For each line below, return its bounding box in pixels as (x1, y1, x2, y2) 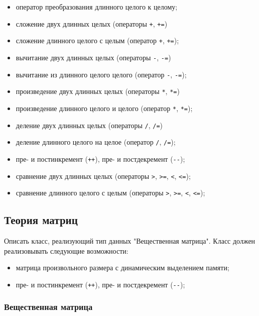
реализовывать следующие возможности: (4, 245, 128, 256)
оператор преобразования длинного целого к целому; (16, 2, 178, 12)
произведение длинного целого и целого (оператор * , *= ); (16, 102, 193, 113)
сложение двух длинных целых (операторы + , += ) (16, 18, 168, 29)
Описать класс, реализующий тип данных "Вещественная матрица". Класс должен (4, 236, 255, 246)
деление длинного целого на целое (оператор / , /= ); (16, 137, 176, 147)
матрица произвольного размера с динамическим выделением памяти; (16, 262, 229, 273)
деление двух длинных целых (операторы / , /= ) (16, 120, 163, 130)
